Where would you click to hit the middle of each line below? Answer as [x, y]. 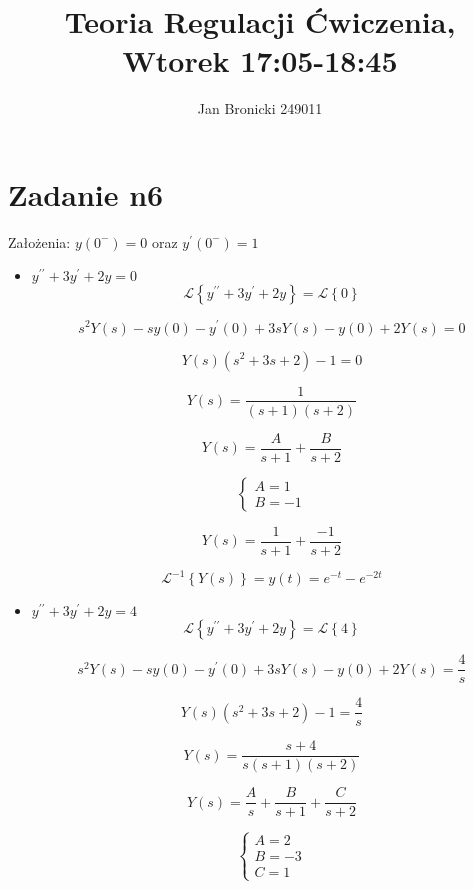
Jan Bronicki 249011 [260, 108]
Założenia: [39, 241]
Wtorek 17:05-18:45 [260, 60]
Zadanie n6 [86, 193]
